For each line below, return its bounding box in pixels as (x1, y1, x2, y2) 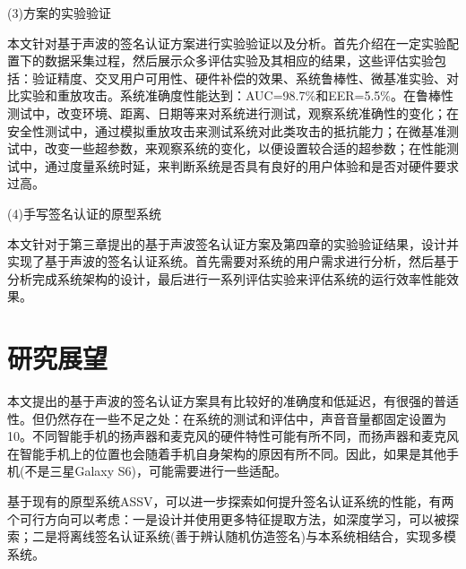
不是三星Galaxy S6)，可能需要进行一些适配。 (24, 461, 288, 480)
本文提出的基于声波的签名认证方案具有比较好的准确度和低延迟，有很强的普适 (7, 392, 459, 410)
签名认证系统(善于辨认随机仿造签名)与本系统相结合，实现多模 (94, 527, 456, 546)
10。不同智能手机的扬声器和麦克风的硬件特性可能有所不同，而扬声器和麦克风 (7, 427, 459, 445)
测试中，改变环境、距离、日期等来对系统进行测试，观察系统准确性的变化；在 (7, 103, 459, 122)
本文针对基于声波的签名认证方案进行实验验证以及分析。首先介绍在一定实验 (7, 33, 446, 52)
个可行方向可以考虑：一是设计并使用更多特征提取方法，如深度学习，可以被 (7, 509, 446, 528)
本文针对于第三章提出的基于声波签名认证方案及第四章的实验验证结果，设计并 (7, 234, 459, 253)
